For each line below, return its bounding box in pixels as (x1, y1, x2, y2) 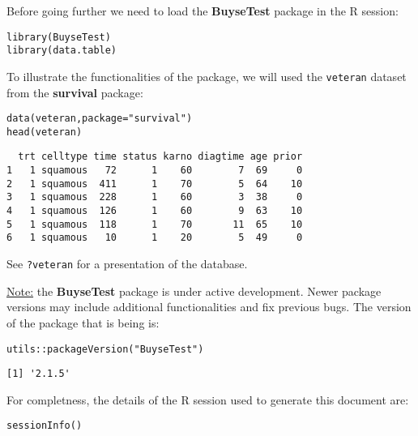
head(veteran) (6, 126, 83, 138)
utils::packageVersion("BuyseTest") (6, 343, 204, 355)
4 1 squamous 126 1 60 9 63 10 (6, 205, 303, 217)
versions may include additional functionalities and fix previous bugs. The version (6, 298, 412, 315)
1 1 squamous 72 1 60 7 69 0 (6, 165, 303, 177)
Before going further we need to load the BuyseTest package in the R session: (6, 2, 399, 19)
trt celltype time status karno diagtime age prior (18, 151, 303, 163)
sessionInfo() (6, 420, 83, 432)
